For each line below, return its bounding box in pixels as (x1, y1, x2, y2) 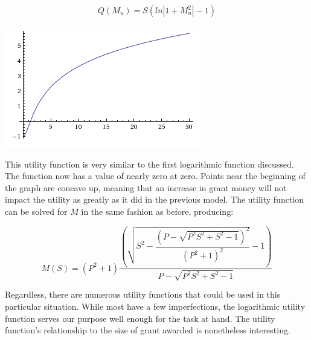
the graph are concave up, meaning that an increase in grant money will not (5, 181, 287, 194)
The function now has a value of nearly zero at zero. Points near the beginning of (5, 169, 306, 182)
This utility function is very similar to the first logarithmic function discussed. (5, 157, 294, 170)
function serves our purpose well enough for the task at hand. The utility (5, 312, 275, 324)
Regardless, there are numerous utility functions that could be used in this (5, 288, 281, 301)
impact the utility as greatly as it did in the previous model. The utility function (5, 193, 304, 206)
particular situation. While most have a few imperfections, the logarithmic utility (5, 300, 306, 313)
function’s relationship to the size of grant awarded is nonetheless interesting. (5, 324, 290, 336)
